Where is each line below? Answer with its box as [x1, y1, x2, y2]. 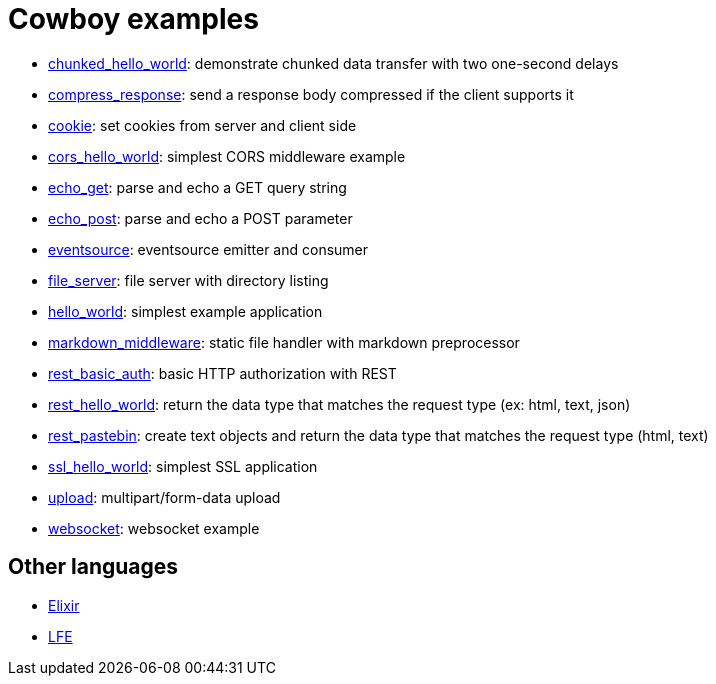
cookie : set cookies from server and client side [48, 116, 357, 134]
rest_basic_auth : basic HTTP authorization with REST [48, 364, 397, 382]
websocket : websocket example [48, 519, 260, 537]
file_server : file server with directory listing [48, 271, 329, 289]
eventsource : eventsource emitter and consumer [48, 240, 369, 258]
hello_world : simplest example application [48, 302, 323, 320]
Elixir [48, 596, 80, 614]
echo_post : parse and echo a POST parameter [48, 209, 353, 227]
